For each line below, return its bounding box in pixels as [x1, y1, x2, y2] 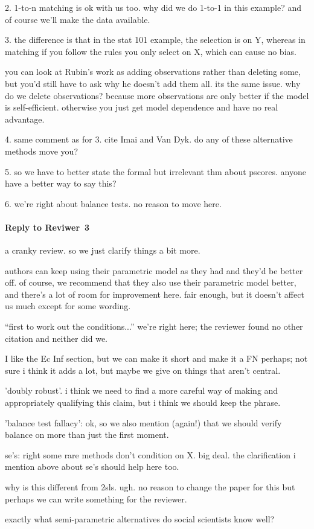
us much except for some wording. [5, 300, 131, 312]
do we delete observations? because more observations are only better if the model [5, 89, 309, 101]
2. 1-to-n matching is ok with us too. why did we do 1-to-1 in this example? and [5, 1, 301, 13]
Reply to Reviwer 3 [5, 220, 90, 233]
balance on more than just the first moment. [5, 428, 169, 441]
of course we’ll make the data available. [5, 13, 150, 25]
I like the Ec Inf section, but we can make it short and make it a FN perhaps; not [5, 352, 308, 365]
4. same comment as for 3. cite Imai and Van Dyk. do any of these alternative [5, 133, 293, 146]
